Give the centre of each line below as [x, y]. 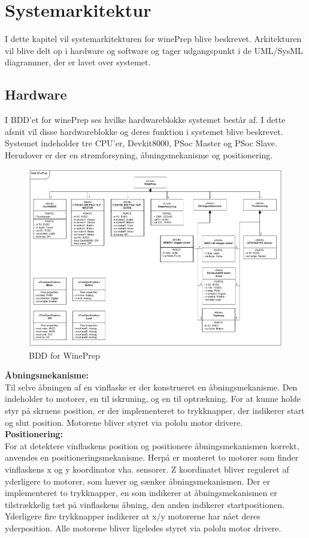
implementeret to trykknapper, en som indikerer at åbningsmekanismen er [141, 493]
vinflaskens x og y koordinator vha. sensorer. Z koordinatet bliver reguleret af [147, 469]
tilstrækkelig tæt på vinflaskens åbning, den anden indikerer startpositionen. [145, 504]
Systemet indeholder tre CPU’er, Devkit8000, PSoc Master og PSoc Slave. [141, 143]
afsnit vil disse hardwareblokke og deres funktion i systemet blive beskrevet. [144, 131]
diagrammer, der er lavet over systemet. [78, 62]
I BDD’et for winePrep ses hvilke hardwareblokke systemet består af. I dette [145, 120]
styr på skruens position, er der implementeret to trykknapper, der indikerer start [155, 411]
